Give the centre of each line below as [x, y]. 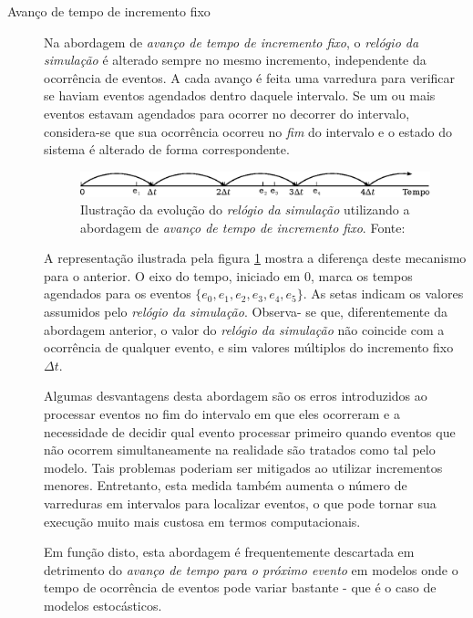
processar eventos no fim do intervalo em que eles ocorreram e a [222, 414]
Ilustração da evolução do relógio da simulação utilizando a [245, 209]
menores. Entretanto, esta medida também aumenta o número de [226, 485]
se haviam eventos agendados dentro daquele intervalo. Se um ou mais [240, 95]
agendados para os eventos [118, 293]
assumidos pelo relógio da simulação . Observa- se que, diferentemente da [246, 312]
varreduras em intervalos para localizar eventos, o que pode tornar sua [240, 503]
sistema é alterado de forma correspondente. [167, 149]
